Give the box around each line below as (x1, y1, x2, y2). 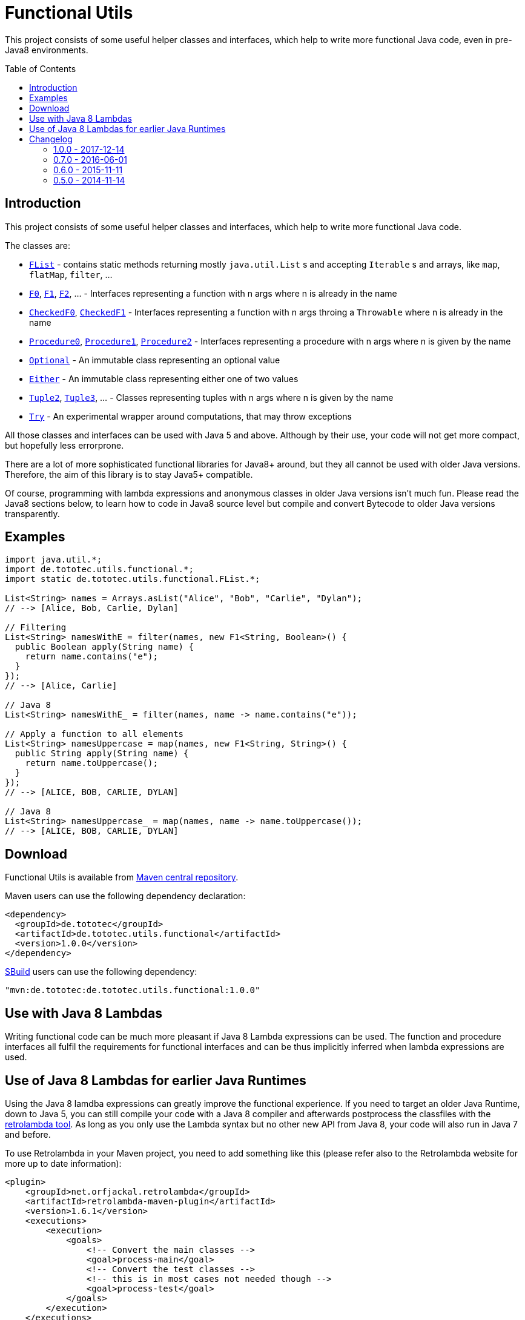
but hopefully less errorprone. (5, 440, 124, 450)
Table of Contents (5, 63, 76, 74)
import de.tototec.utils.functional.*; (5, 564, 194, 575)
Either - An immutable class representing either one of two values (29, 373, 299, 384)
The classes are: (5, 240, 71, 251)
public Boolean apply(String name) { (15, 642, 194, 652)
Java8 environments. (5, 44, 88, 55)
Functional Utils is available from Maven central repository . (5, 872, 239, 883)
